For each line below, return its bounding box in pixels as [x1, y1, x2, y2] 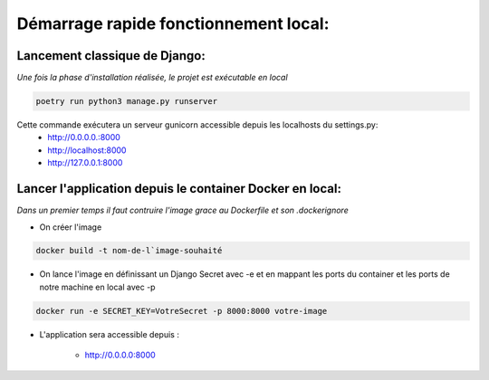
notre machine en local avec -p [39, 281, 156, 292]
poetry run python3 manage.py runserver [35, 96, 217, 107]
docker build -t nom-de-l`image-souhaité [35, 245, 223, 256]
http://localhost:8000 [47, 145, 127, 156]
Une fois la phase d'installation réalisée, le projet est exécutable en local [16, 72, 289, 83]
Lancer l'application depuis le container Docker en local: [16, 181, 341, 196]
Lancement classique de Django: [16, 48, 206, 63]
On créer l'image [39, 222, 102, 233]
